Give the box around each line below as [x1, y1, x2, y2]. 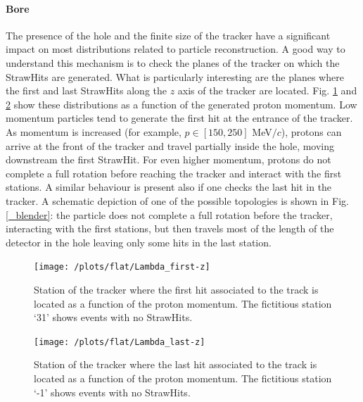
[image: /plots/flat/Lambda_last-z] [34, 337, 205, 347]
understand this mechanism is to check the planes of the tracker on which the [6, 55, 340, 70]
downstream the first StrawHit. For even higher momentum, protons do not [6, 152, 331, 167]
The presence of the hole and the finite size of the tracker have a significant [6, 27, 331, 42]
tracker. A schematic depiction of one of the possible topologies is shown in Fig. [6, 193, 349, 208]
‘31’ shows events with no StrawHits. [34, 310, 193, 325]
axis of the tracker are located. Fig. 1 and [177, 83, 357, 98]
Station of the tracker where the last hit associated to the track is [34, 357, 317, 372]
